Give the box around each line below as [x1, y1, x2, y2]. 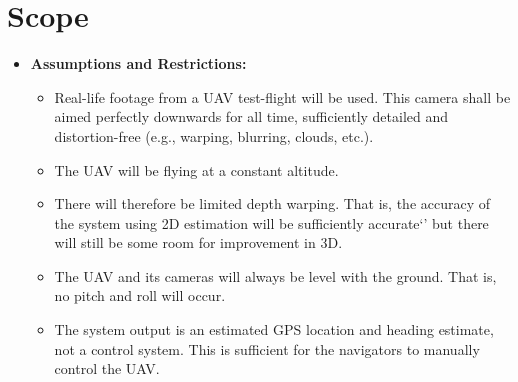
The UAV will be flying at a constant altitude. [54, 159, 339, 180]
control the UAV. [54, 358, 160, 379]
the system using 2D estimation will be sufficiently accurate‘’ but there [54, 212, 489, 233]
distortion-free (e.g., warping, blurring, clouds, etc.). [54, 125, 374, 146]
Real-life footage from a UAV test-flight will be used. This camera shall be [54, 86, 511, 107]
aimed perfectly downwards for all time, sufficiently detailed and [54, 106, 449, 127]
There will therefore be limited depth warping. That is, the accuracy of [54, 193, 491, 214]
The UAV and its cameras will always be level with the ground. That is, [54, 265, 497, 286]
